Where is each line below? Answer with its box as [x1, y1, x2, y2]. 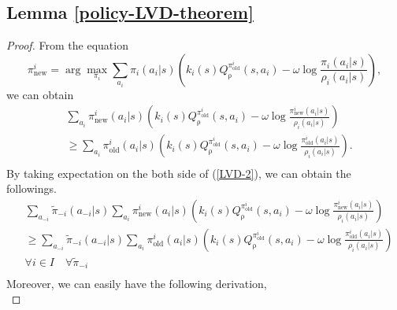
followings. [6, 180, 57, 197]
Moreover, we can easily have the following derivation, [6, 275, 267, 291]
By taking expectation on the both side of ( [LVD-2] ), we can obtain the [6, 164, 351, 181]
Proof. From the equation [6, 37, 128, 54]
